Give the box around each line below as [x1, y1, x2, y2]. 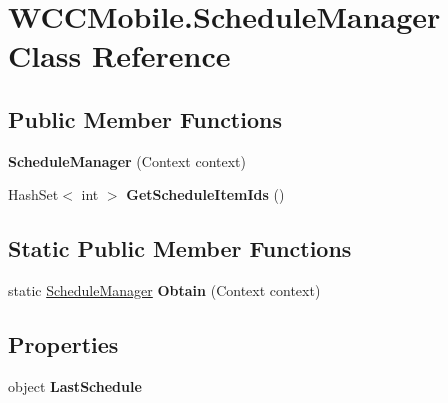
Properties [8, 329, 119, 360]
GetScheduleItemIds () [126, 184, 285, 205]
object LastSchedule [8, 375, 142, 396]
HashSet [8, 184, 59, 205]
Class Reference [8, 35, 231, 76]
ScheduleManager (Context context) [8, 150, 246, 171]
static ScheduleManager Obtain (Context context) [8, 280, 321, 301]
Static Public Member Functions [8, 233, 352, 264]
